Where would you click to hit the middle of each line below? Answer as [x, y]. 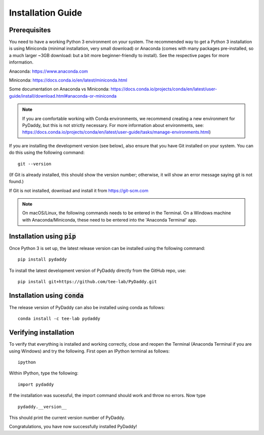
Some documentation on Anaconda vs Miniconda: [59, 89]
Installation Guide [46, 13]
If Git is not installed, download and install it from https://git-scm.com [79, 190]
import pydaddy [36, 384]
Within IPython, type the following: [44, 373]
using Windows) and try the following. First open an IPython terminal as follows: [89, 351]
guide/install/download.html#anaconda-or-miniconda [63, 96]
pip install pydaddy [42, 259]
